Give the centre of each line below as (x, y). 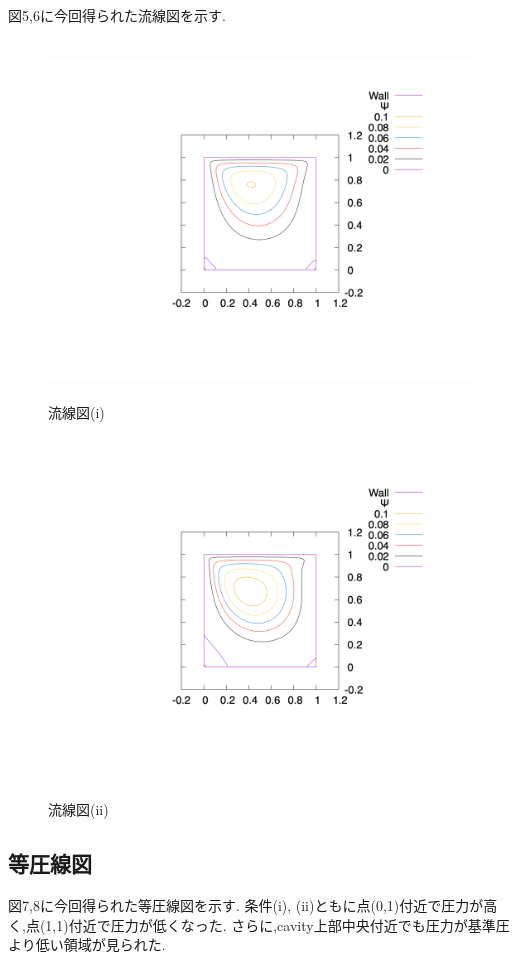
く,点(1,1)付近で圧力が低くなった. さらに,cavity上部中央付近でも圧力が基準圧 (259, 924)
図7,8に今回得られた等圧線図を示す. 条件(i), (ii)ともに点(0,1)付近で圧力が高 (253, 905)
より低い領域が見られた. (87, 944)
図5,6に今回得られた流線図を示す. (117, 15)
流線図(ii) (78, 809)
